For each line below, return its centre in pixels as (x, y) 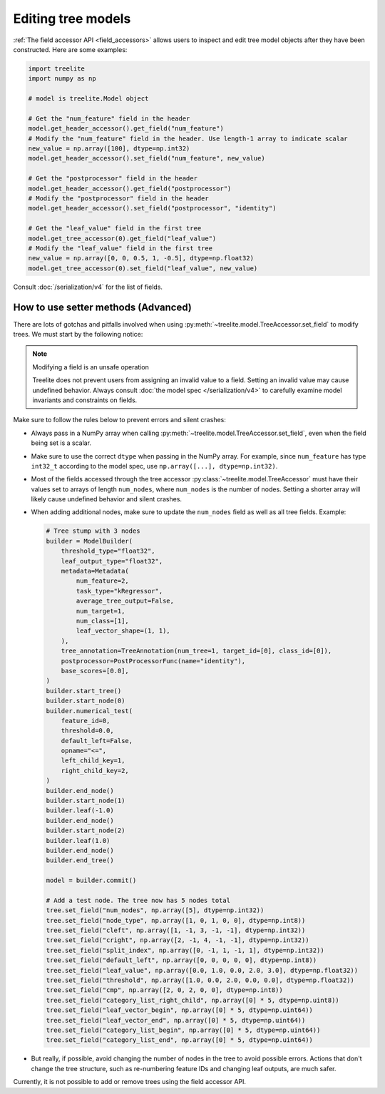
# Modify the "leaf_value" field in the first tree (120, 248)
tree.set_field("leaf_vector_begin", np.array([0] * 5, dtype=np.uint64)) (180, 1010)
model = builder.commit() (91, 880)
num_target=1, (101, 611)
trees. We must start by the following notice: (78, 334)
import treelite (57, 68)
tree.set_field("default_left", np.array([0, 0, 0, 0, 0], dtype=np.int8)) (181, 960)
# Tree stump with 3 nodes (93, 531)
